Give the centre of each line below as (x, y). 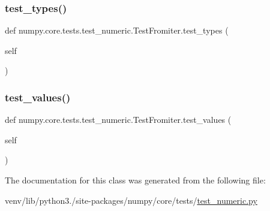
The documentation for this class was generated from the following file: (135, 180)
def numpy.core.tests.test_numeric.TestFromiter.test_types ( (117, 30)
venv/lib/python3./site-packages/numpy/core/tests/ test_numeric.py (131, 200)
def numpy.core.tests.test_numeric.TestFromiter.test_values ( (118, 120)
